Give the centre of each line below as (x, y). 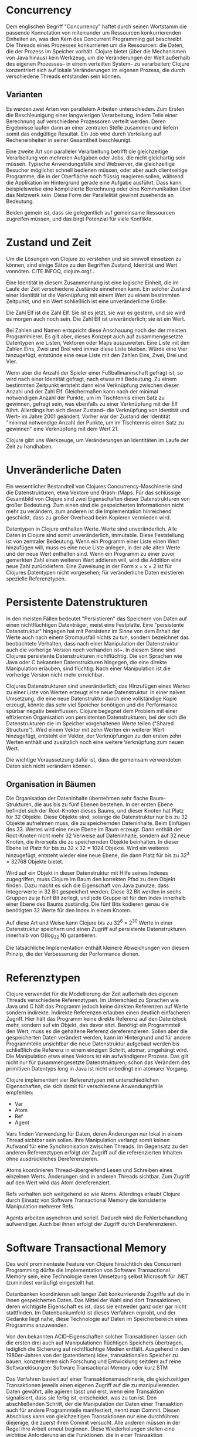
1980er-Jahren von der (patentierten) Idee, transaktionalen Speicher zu (92, 1356)
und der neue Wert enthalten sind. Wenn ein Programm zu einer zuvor (91, 553)
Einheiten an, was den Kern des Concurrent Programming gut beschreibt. (95, 39)
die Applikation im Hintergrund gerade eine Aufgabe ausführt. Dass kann (94, 182)
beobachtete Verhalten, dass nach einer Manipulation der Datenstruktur (93, 643)
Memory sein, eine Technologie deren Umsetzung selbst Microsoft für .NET (97, 1276)
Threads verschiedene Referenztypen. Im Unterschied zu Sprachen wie (93, 1000)
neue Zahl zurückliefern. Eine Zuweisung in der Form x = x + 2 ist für (89, 566)
